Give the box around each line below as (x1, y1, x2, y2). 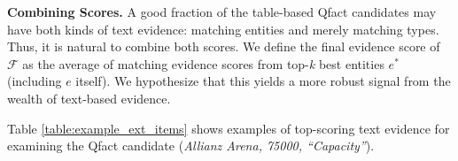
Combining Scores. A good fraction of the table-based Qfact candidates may (7, 3, 437, 20)
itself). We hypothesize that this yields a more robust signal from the (75, 72, 451, 90)
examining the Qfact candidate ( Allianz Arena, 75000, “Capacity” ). (7, 136, 375, 155)
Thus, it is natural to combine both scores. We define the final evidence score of (7, 37, 440, 56)
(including (7, 72, 62, 90)
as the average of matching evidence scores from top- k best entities (22, 54, 384, 73)
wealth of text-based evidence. (7, 88, 171, 107)
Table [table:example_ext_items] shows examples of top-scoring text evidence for (7, 119, 450, 137)
